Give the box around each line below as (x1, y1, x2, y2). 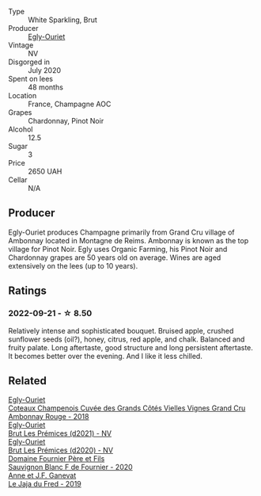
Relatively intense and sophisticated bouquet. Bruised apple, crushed (8, 326, 234, 335)
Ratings (8, 284, 47, 298)
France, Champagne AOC (28, 99, 112, 109)
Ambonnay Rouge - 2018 (8, 412, 89, 422)
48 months (28, 82, 63, 92)
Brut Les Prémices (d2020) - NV (8, 445, 113, 455)
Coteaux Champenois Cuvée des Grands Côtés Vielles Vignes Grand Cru (8, 403, 246, 413)
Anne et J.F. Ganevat (8, 471, 77, 480)
